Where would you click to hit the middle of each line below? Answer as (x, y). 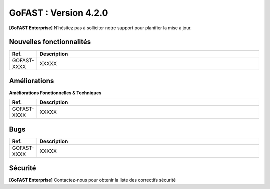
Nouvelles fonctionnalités (50, 42)
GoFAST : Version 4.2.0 (59, 13)
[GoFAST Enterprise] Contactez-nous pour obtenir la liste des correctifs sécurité (92, 180)
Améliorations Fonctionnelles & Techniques (55, 93)
